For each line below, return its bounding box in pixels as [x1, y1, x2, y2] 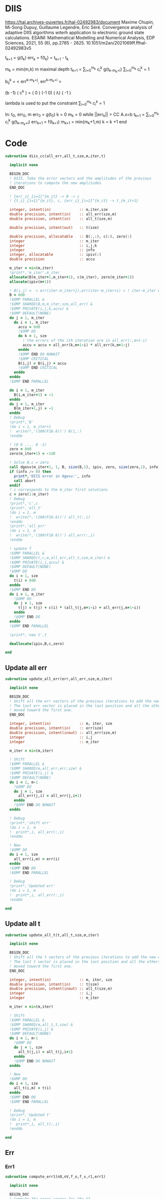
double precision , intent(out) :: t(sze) [9, 225, 99, 230]
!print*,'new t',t [9, 632, 47, 637]
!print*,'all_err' [9, 524, 47, 529]
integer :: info [9, 248, 95, 252]
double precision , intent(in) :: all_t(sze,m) [9, 216, 112, 221]
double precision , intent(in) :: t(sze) [9, 982, 99, 987]
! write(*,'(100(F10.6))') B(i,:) [9, 429, 82, 433]
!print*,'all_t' [9, 505, 42, 510]
